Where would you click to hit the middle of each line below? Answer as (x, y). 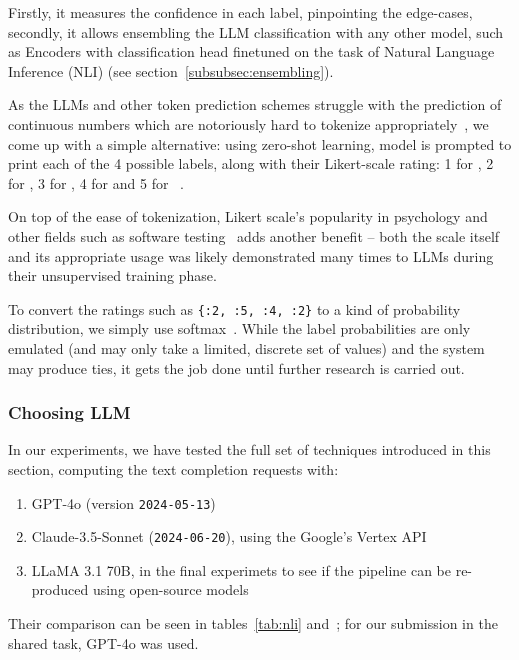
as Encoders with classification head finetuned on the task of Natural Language (251, 51)
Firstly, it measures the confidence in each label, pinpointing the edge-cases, (240, 12)
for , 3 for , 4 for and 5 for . (96, 182)
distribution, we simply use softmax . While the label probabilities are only (239, 328)
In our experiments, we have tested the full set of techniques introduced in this (249, 449)
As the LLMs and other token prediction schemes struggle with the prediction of (255, 104)
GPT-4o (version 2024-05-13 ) (123, 502)
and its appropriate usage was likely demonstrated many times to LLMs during (251, 255)
